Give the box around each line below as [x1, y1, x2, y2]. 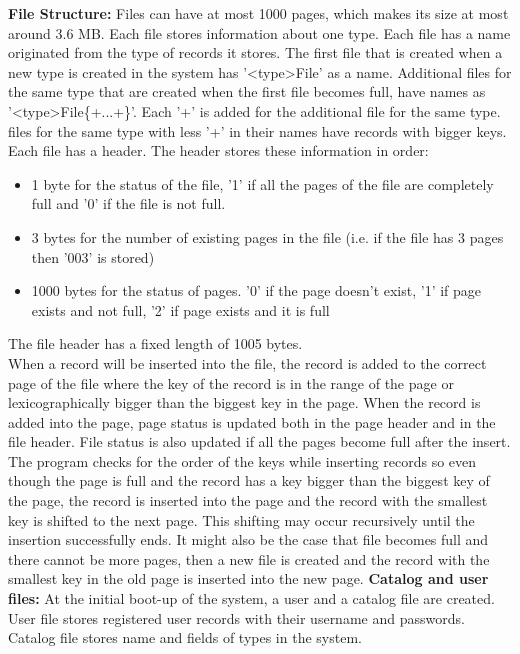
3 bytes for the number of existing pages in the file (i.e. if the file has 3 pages [31, 226, 504, 247]
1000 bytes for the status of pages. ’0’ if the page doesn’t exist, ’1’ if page [31, 280, 482, 301]
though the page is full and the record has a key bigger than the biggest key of [8, 470, 490, 491]
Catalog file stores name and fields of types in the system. [8, 627, 362, 648]
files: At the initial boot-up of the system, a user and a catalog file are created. [8, 588, 495, 609]
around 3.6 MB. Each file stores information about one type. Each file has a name [8, 22, 511, 43]
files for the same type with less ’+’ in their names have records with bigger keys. [8, 120, 507, 141]
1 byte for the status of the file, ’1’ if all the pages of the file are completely [31, 173, 494, 194]
